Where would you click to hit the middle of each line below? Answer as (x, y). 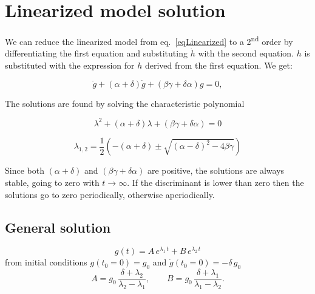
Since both (25, 170)
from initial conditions (46, 262)
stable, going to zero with (52, 182)
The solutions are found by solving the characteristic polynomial (125, 103)
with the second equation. (246, 53)
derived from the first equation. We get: (218, 65)
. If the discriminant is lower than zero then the (215, 182)
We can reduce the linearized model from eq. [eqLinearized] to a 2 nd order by (149, 40)
